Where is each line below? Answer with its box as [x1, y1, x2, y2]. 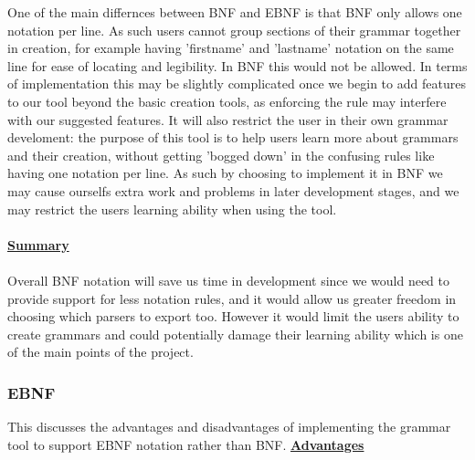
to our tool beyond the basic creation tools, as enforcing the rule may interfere [7, 91, 447, 110]
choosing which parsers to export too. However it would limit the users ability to [7, 307, 459, 326]
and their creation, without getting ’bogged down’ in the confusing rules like [7, 145, 435, 164]
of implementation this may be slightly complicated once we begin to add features [7, 74, 466, 93]
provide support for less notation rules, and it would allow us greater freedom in [7, 288, 457, 308]
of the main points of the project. [7, 342, 194, 361]
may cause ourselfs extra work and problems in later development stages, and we [7, 181, 459, 200]
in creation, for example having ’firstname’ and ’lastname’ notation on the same [7, 38, 454, 57]
